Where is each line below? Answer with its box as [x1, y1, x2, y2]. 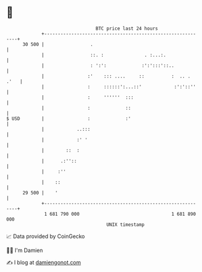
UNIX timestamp [106, 221, 145, 228]
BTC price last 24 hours [96, 25, 158, 32]
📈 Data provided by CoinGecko [6, 233, 85, 240]
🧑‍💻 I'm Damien [6, 247, 44, 254]
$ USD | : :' [6, 115, 131, 122]
